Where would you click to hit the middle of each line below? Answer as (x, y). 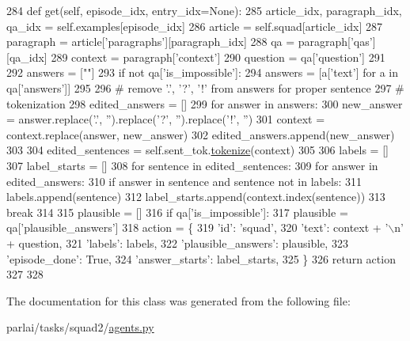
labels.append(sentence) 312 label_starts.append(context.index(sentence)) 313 (196, 197)
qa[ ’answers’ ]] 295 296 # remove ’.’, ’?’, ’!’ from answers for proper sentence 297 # (205, 87)
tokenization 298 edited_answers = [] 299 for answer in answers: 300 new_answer (205, 103)
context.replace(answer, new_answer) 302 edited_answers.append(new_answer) (201, 134)
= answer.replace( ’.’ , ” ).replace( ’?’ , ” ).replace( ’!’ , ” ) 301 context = (166, 119)
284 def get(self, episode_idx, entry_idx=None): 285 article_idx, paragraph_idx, (204, 10)
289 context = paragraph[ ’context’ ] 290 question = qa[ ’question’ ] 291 (218, 57)
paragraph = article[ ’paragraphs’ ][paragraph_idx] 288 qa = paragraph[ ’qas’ (190, 42)
